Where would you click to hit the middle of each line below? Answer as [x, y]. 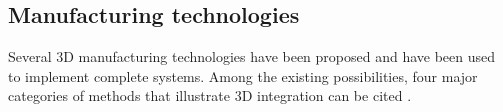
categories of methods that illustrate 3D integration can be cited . [210, 95]
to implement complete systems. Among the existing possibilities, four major [243, 75]
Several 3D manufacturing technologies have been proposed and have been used [252, 56]
